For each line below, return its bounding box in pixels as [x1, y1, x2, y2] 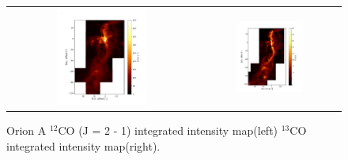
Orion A [6, 122, 47, 139]
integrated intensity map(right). [6, 137, 161, 154]
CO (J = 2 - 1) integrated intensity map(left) [58, 122, 278, 139]
